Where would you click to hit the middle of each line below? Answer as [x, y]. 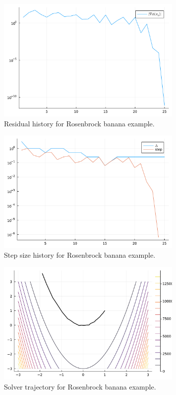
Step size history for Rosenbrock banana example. [80, 255]
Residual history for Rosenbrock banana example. [79, 123]
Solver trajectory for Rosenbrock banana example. [80, 386]
